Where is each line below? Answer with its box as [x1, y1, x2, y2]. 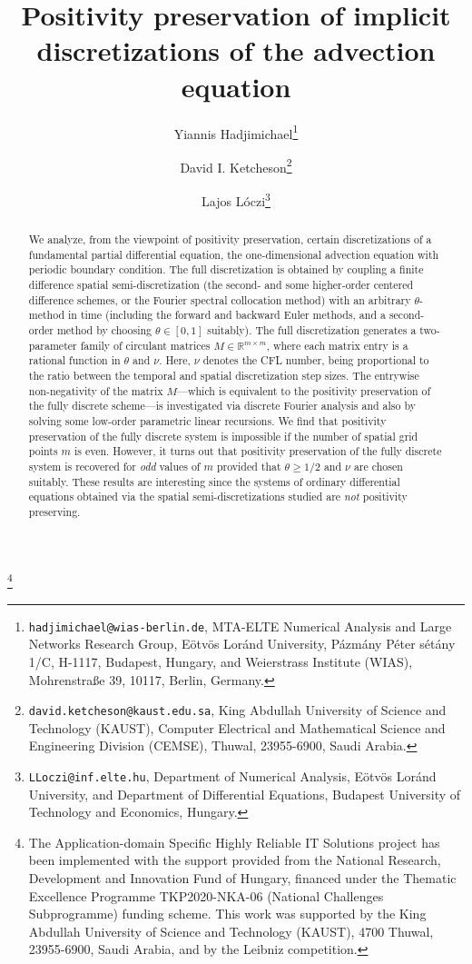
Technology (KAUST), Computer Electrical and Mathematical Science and [28, 718, 446, 737]
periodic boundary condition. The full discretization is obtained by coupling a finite [28, 262, 424, 277]
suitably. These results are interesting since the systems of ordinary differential [28, 473, 400, 489]
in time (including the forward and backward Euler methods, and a [68, 307, 386, 323]
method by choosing [56, 322, 152, 337]
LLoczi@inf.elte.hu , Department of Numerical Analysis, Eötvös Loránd [28, 767, 437, 786]
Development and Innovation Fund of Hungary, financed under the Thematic [28, 869, 457, 888]
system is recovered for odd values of [28, 458, 201, 473]
